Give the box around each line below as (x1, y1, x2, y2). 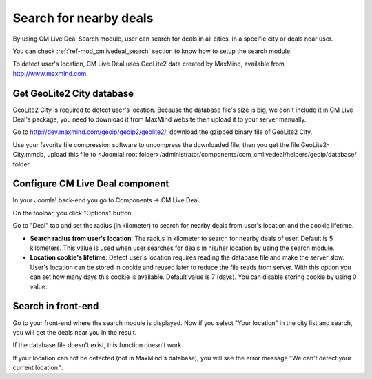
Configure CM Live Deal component (12, 178, 169, 190)
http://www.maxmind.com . (12, 69, 89, 77)
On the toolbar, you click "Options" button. (12, 208, 134, 217)
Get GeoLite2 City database (12, 87, 134, 99)
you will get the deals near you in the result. (12, 328, 137, 336)
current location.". (12, 363, 63, 372)
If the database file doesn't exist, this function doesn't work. (12, 341, 184, 349)
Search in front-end (12, 300, 99, 312)
